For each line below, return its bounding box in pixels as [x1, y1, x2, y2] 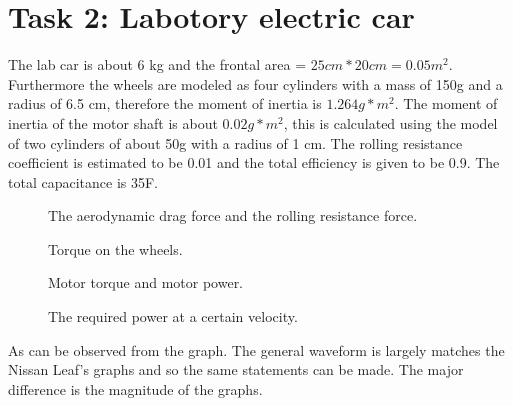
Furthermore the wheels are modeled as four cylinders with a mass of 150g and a [8, 73, 503, 94]
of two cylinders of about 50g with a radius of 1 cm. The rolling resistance [8, 132, 463, 153]
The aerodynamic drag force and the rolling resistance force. [48, 205, 418, 226]
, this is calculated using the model [283, 112, 498, 133]
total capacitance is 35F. [8, 171, 158, 192]
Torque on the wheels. [48, 238, 183, 259]
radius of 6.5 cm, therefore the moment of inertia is [8, 93, 322, 114]
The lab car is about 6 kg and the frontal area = [8, 54, 307, 75]
